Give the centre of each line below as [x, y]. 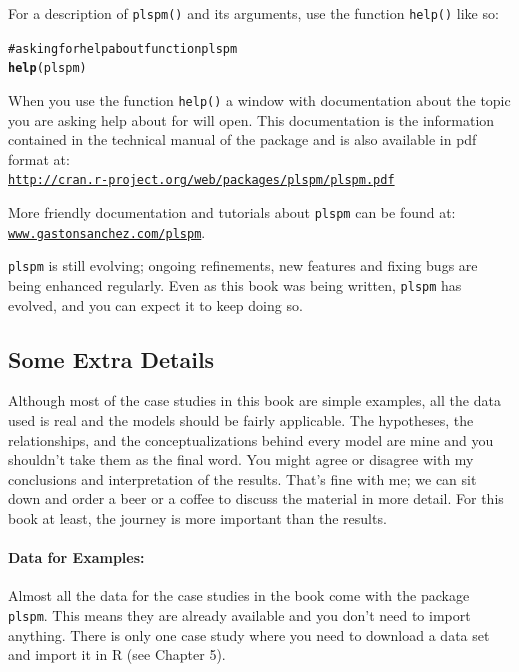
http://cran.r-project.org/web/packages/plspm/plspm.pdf [201, 180]
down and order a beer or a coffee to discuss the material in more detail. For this [256, 498]
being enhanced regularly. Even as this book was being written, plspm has [235, 285]
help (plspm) [47, 68]
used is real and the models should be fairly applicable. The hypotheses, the [241, 420]
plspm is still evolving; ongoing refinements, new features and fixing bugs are [243, 265]
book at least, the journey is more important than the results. [197, 518]
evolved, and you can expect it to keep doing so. [155, 304]
